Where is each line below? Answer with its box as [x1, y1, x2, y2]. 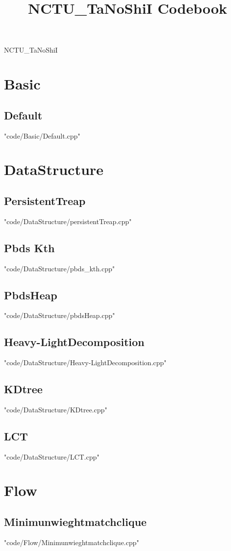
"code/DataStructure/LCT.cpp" [4, 451, 100, 462]
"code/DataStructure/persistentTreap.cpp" [4, 216, 132, 226]
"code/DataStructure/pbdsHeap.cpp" [4, 310, 115, 320]
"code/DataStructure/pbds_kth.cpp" [4, 263, 115, 273]
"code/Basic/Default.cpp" [4, 130, 80, 141]
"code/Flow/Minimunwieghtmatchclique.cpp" [4, 537, 139, 547]
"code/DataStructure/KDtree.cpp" [4, 404, 107, 414]
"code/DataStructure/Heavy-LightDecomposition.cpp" [4, 357, 167, 368]
